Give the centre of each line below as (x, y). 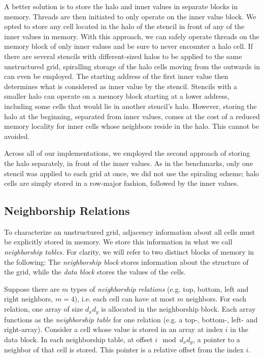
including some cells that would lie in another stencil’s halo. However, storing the (130, 106)
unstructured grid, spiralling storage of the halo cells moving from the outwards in (132, 66)
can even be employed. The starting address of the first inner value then (116, 76)
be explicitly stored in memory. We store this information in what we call (118, 242)
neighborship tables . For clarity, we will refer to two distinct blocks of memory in (129, 252)
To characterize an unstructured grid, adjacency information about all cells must (129, 231)
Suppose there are (32, 288)
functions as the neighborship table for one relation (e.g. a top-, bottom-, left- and (131, 319)
